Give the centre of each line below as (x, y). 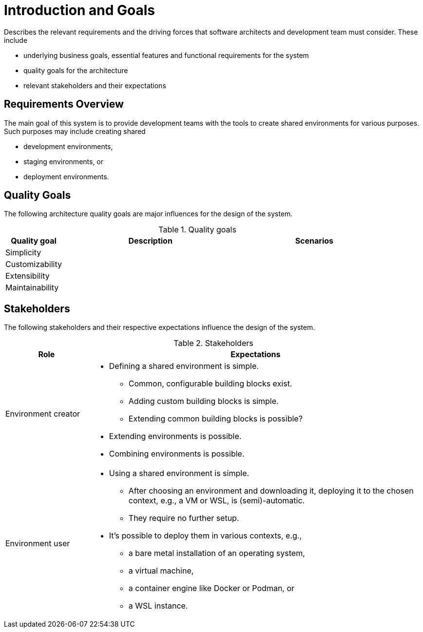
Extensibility (28, 276)
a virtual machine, (161, 571)
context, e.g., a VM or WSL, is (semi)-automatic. (217, 501)
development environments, (68, 146)
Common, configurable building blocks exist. (210, 384)
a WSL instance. (158, 606)
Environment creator (43, 414)
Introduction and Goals (80, 10)
